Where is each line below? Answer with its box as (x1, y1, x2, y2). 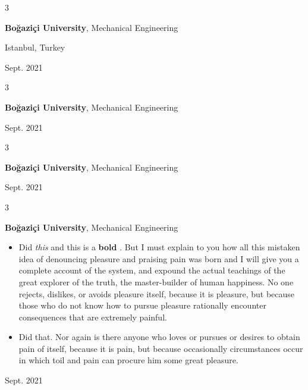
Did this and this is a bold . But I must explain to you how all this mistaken (18, 241, 300, 253)
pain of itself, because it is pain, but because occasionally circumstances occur (18, 342, 303, 354)
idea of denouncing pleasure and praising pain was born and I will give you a (18, 252, 299, 265)
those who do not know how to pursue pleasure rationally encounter (18, 299, 266, 312)
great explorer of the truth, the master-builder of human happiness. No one (18, 275, 294, 288)
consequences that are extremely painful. (18, 310, 167, 323)
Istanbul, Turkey (5, 41, 65, 54)
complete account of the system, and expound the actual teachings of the (18, 264, 285, 276)
